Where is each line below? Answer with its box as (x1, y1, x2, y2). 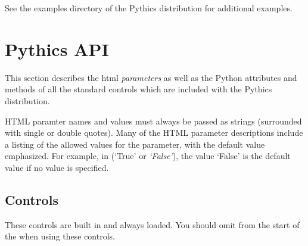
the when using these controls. (5, 230, 115, 242)
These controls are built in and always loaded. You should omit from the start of (5, 218, 300, 231)
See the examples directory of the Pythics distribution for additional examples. (5, 2, 293, 14)
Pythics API (5, 36, 109, 61)
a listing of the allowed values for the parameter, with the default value (5, 138, 265, 150)
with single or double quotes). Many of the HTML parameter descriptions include (5, 126, 303, 139)
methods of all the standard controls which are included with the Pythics (5, 83, 272, 95)
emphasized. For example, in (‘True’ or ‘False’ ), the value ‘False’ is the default (5, 150, 291, 162)
